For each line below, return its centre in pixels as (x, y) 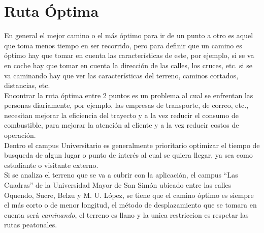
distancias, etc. (27, 85)
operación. (20, 135)
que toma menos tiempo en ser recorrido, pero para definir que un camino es (123, 45)
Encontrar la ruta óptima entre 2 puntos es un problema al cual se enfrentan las (129, 95)
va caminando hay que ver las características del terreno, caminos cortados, (121, 75)
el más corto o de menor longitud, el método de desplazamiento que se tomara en (130, 205)
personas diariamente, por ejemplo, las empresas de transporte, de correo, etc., (126, 105)
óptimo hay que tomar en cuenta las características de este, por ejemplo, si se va (129, 55)
